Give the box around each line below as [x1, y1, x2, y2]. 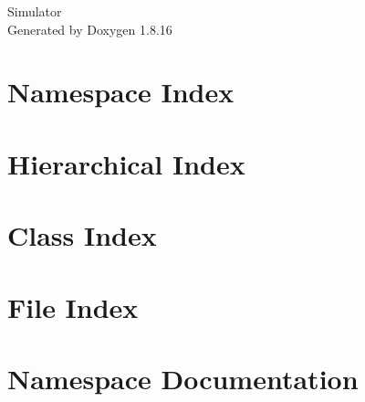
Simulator [7, 2, 62, 20]
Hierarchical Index [7, 144, 245, 182]
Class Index [7, 217, 157, 254]
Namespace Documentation [7, 359, 359, 397]
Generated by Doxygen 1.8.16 [7, 19, 172, 38]
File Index [7, 288, 139, 325]
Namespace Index [7, 73, 235, 111]
